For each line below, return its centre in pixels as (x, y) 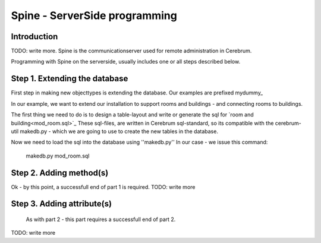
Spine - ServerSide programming (94, 15)
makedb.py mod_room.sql (58, 156)
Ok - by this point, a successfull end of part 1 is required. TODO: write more (103, 187)
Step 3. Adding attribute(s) (62, 204)
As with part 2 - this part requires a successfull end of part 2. (101, 219)
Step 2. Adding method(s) (60, 173)
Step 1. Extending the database (70, 79)
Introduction (34, 37)
